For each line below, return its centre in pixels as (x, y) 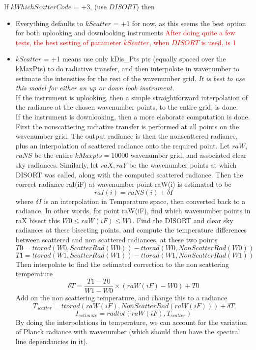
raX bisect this (38, 220)
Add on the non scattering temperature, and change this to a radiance (121, 297)
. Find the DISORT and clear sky (183, 220)
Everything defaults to (49, 23)
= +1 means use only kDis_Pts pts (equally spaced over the (135, 59)
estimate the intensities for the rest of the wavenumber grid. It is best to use (130, 78)
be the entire (54, 155)
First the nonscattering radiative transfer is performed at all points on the (127, 126)
